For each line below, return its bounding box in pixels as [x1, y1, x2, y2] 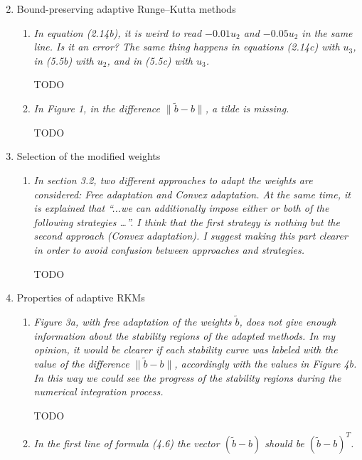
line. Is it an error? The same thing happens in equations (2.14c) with [33, 39, 340, 54]
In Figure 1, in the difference [33, 101, 160, 116]
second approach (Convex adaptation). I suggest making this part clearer [33, 228, 348, 243]
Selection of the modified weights [16, 149, 161, 164]
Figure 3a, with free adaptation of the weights [33, 314, 232, 328]
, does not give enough [239, 314, 336, 328]
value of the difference [33, 355, 129, 370]
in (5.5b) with [33, 53, 94, 68]
